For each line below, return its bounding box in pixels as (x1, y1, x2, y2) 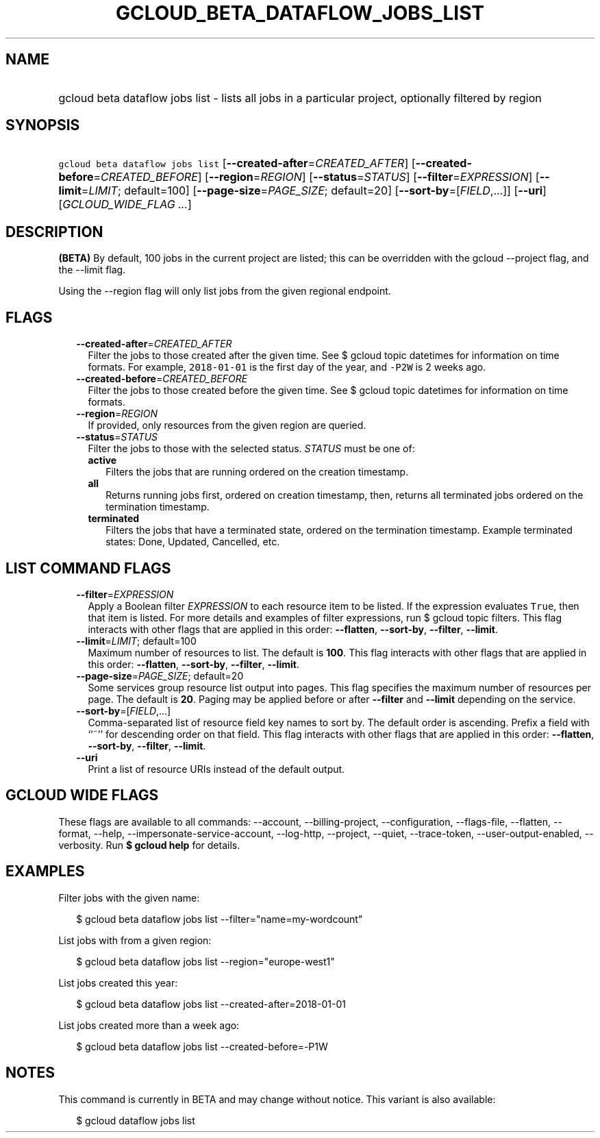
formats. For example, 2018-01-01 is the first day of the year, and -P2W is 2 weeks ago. (88, 361, 486, 373)
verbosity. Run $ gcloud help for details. (58, 839, 240, 851)
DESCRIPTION (5, 223, 103, 240)
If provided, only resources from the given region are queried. (88, 419, 366, 432)
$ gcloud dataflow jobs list (76, 1114, 195, 1126)
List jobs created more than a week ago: (58, 1019, 240, 1031)
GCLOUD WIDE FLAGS (5, 787, 159, 804)
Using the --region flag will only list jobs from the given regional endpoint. (58, 285, 391, 297)
